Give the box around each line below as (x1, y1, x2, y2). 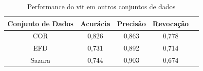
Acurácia (80, 18, 111, 28)
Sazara (30, 55, 51, 65)
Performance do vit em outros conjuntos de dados (27, 1, 176, 11)
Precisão (117, 18, 146, 28)
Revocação (152, 18, 189, 28)
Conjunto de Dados (7, 18, 74, 28)
